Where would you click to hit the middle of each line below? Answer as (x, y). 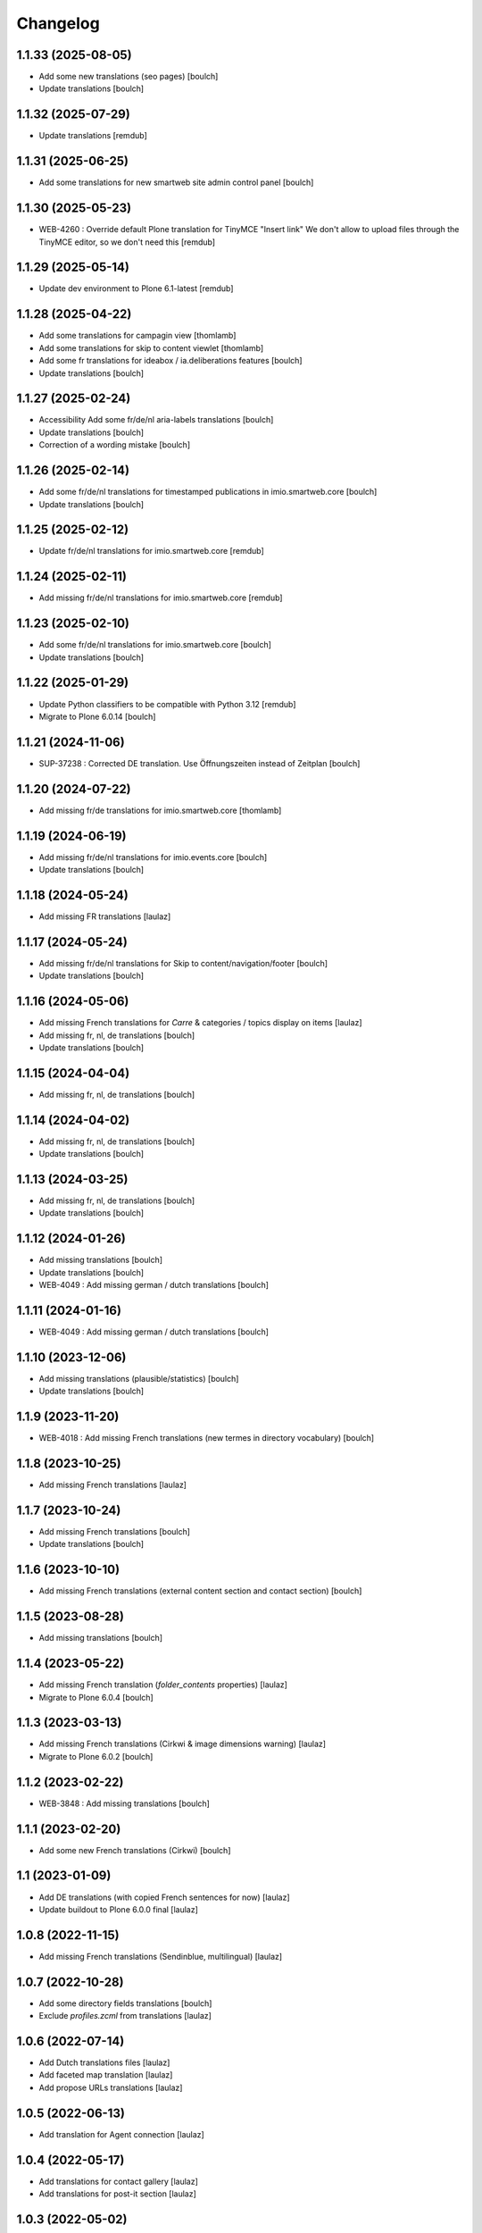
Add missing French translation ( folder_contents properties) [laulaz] (163, 1685)
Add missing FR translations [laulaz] (105, 916)
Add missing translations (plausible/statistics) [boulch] (139, 1378)
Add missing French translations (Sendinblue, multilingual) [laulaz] (161, 1956)
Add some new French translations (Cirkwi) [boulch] (135, 1850)
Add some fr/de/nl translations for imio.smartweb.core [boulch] (155, 645)
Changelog (58, 23)
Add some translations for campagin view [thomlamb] (137, 336)
